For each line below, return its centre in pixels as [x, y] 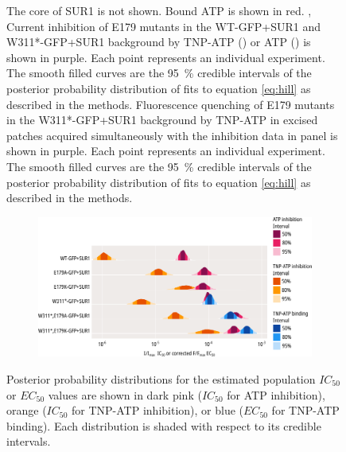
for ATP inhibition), [276, 394]
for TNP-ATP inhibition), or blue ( [158, 410]
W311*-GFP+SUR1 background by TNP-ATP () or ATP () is [159, 42]
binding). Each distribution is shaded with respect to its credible [164, 425]
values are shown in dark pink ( [125, 394]
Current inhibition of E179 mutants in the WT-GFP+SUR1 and [164, 26]
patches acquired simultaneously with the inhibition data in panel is [172, 135]
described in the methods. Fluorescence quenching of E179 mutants [171, 104]
